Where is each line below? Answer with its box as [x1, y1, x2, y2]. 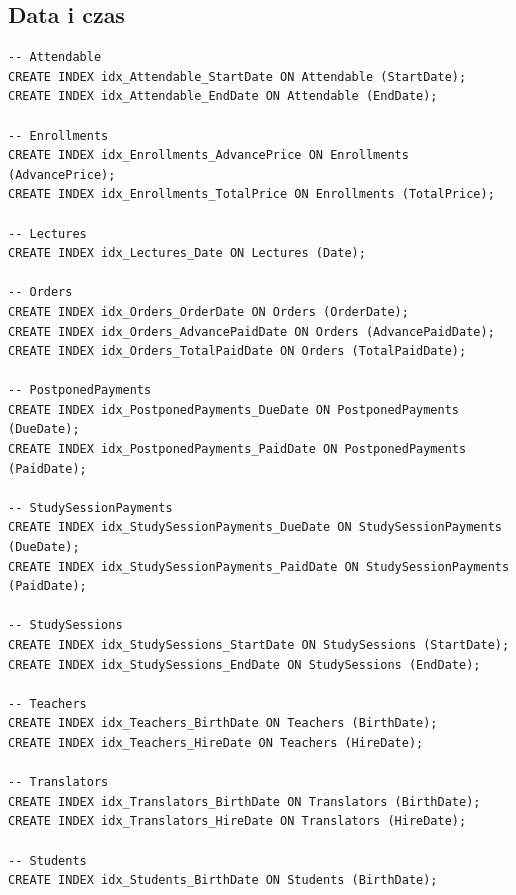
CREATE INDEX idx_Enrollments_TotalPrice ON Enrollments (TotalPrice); [8, 187, 495, 202]
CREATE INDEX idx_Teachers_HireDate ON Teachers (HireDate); [8, 735, 424, 750]
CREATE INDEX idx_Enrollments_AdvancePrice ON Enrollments [8, 148, 409, 163]
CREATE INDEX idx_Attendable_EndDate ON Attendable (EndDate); [8, 89, 438, 104]
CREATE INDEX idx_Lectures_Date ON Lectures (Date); [8, 246, 366, 261]
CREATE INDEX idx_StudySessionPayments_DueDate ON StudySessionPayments [8, 520, 502, 535]
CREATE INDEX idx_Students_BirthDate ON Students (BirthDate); [8, 873, 438, 888]
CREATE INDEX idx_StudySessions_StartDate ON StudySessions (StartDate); [8, 638, 510, 653]
